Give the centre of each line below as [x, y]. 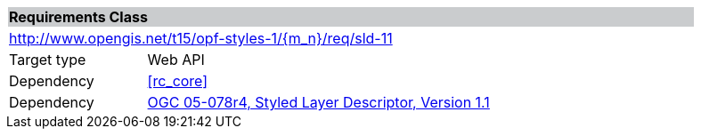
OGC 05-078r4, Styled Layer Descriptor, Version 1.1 [318, 102]
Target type [48, 60]
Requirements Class [78, 17]
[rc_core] [178, 81]
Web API [176, 60]
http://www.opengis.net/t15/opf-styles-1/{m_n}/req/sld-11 [201, 38]
